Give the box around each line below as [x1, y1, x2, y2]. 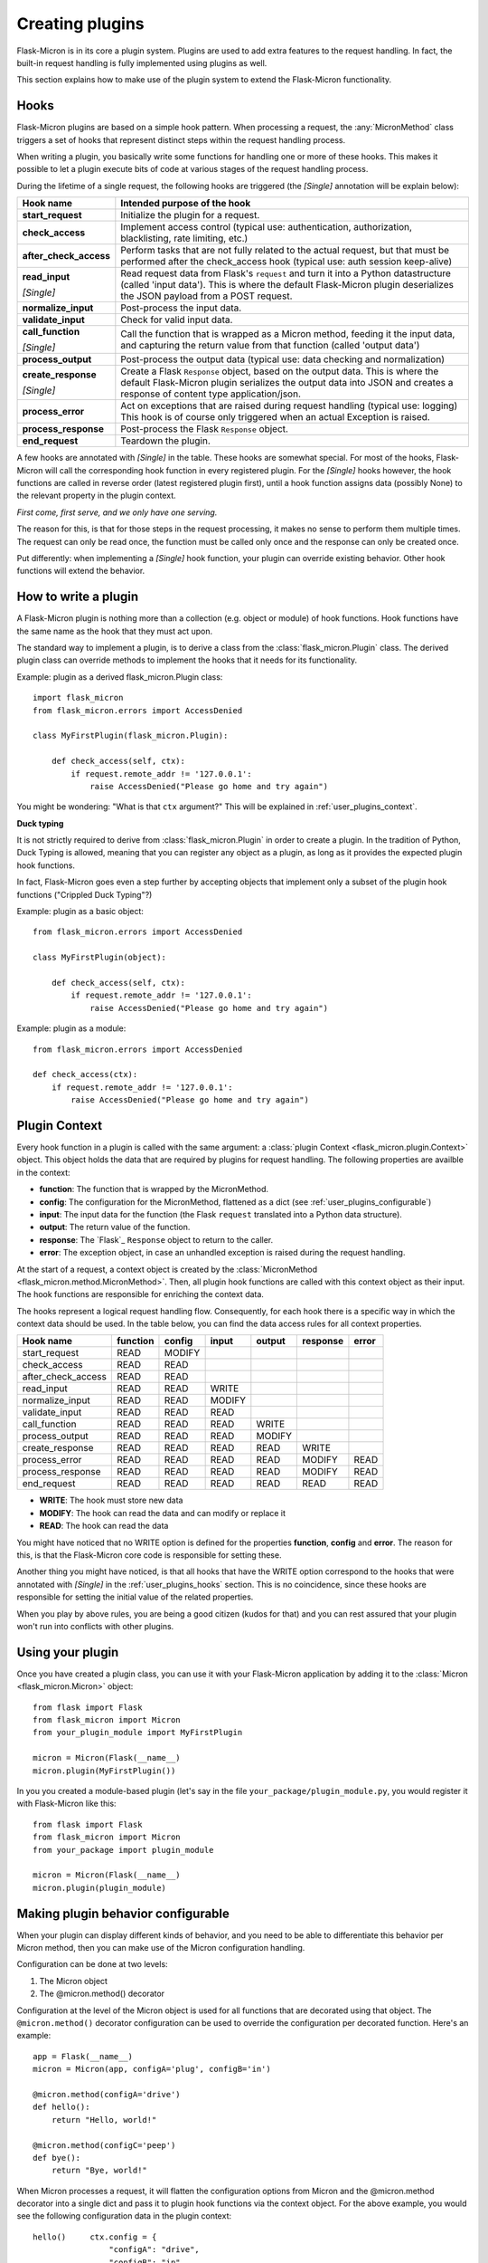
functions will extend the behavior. [16, 566, 145, 577]
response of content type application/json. [120, 387, 302, 400]
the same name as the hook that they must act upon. [16, 625, 213, 636]
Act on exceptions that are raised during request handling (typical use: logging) [120, 399, 458, 412]
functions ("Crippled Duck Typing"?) [16, 889, 153, 900]
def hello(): [33, 2102, 90, 2113]
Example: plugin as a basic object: [16, 906, 145, 917]
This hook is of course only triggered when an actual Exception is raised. [120, 411, 431, 424]
